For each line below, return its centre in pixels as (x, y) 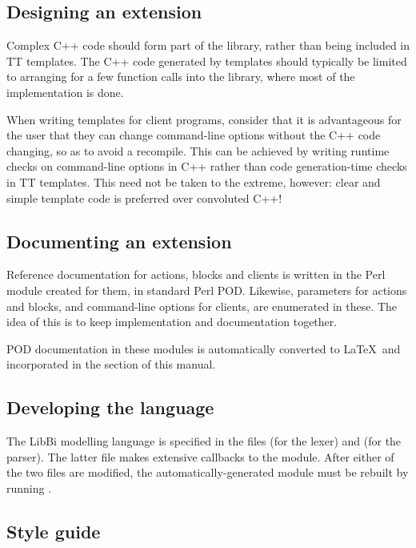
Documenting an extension (119, 241)
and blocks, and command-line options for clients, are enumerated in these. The (202, 306)
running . (29, 488)
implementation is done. (65, 92)
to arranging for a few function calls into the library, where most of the (181, 77)
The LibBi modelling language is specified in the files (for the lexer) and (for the (204, 441)
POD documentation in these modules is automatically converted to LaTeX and (204, 348)
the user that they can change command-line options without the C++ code (194, 135)
